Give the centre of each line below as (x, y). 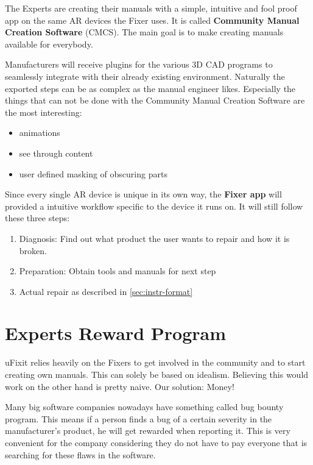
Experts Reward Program (115, 333)
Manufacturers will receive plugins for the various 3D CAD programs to (139, 64)
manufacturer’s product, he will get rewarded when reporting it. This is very (148, 431)
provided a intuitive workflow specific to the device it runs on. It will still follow (154, 206)
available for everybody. (49, 44)
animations (40, 133)
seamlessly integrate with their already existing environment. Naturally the (145, 76)
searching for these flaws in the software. (80, 454)
